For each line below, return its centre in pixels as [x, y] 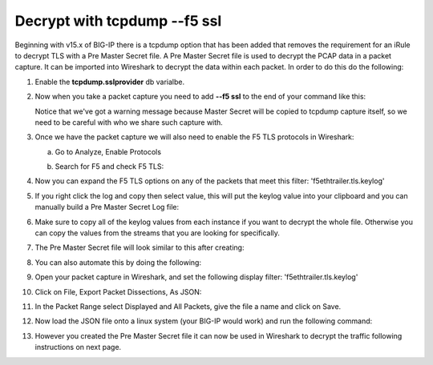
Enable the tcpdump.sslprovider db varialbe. [109, 82]
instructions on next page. [78, 347]
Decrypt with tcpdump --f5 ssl [118, 21]
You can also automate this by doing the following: [118, 262]
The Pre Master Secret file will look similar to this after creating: [140, 247]
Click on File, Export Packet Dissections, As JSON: [118, 291]
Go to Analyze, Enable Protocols [108, 151]
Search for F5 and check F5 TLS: [109, 166]
